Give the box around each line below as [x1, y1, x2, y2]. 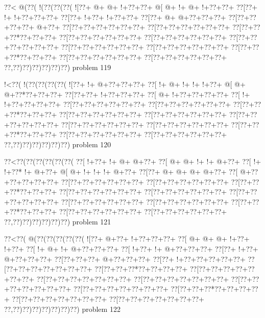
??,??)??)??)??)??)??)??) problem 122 [4, 303, 121, 314]
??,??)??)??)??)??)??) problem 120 [4, 139, 111, 149]
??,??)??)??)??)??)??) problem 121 [4, 216, 111, 226]
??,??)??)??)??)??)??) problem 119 [4, 61, 111, 72]
